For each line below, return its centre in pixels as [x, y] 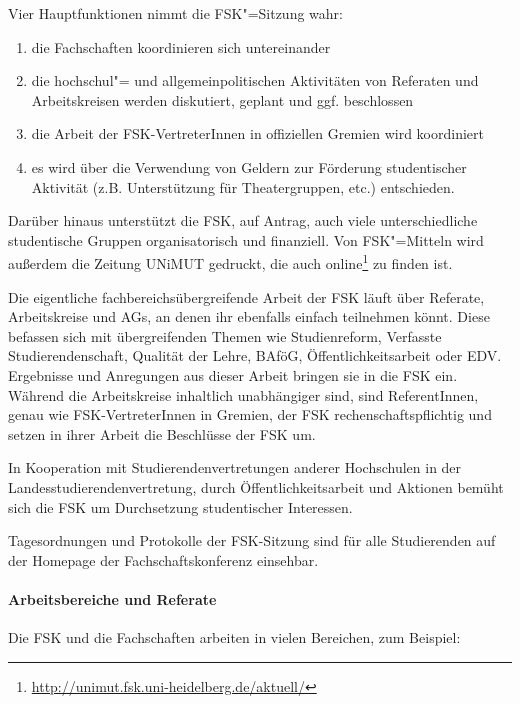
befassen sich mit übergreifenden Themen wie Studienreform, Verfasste [225, 335]
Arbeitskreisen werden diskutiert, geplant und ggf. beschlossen [222, 99]
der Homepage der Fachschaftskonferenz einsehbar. [163, 559]
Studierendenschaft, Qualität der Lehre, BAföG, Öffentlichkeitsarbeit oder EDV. [255, 355]
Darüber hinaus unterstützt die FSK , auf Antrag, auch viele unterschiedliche [243, 220]
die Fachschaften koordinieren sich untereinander [181, 46]
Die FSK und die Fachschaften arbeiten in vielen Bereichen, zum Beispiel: [234, 637]
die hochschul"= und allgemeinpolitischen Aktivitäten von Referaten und [255, 80]
